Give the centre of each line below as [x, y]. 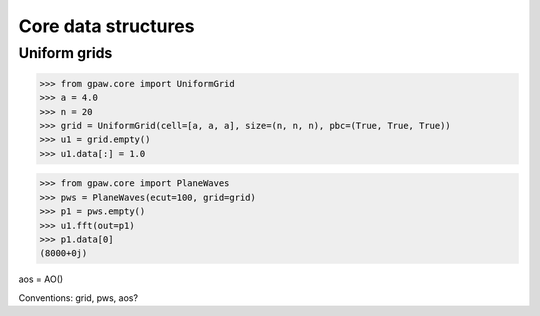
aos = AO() [41, 279]
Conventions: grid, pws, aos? [78, 297]
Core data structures [106, 26]
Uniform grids [65, 53]
